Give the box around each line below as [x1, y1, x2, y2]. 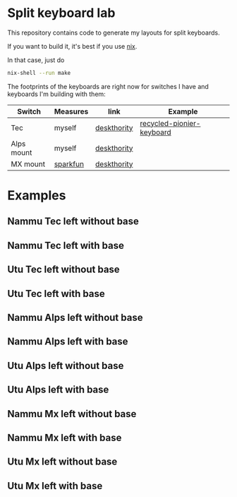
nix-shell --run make [7, 69, 71, 76]
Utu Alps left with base [7, 384, 109, 396]
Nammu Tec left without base [7, 216, 140, 228]
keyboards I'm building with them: [7, 90, 106, 98]
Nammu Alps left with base [7, 336, 128, 348]
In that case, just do [7, 55, 65, 64]
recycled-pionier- [140, 118, 201, 128]
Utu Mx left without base [7, 456, 118, 468]
